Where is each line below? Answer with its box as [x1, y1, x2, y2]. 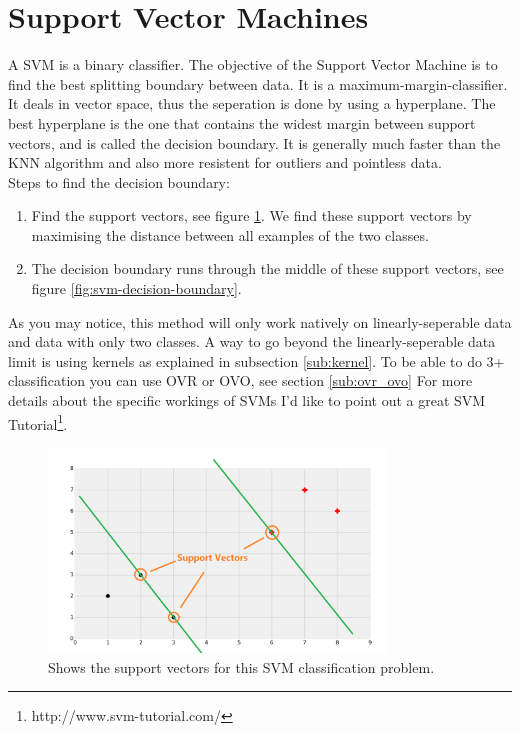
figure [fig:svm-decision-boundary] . [31, 278, 242, 299]
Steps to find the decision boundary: [8, 171, 230, 192]
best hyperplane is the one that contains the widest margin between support [8, 112, 476, 133]
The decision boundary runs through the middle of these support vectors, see [31, 258, 504, 279]
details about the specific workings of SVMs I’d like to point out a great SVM [8, 390, 486, 411]
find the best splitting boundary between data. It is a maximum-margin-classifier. [8, 73, 508, 94]
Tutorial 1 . [8, 410, 68, 434]
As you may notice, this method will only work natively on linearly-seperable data [8, 311, 512, 332]
